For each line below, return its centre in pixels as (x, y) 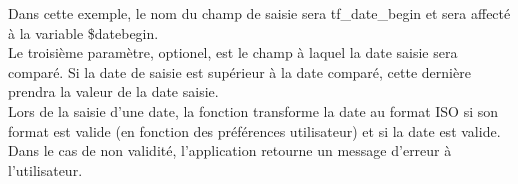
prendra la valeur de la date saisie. (113, 91)
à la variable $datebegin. (83, 32)
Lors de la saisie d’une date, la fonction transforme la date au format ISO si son (253, 110)
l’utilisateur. (45, 169)
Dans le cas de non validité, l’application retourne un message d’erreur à (230, 150)
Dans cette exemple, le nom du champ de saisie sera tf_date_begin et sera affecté (259, 13)
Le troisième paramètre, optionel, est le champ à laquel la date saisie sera (233, 52)
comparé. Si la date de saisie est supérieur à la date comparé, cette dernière (239, 71)
